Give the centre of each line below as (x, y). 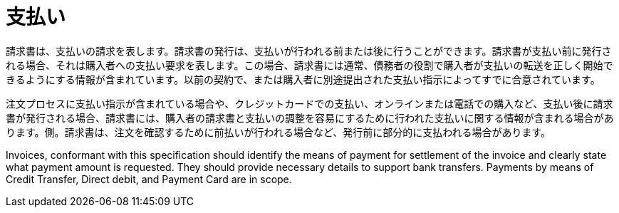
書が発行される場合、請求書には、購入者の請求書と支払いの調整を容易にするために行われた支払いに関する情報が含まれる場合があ (310, 118)
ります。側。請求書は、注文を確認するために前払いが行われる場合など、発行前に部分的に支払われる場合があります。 (279, 132)
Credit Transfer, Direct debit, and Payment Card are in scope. (149, 179)
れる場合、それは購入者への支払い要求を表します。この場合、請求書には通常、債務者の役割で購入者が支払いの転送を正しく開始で (309, 65)
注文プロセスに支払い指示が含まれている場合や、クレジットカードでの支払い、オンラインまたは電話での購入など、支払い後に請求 (309, 103)
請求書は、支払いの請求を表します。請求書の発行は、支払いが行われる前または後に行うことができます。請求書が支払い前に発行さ (309, 51)
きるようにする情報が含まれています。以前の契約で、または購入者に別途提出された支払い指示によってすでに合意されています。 (303, 79)
